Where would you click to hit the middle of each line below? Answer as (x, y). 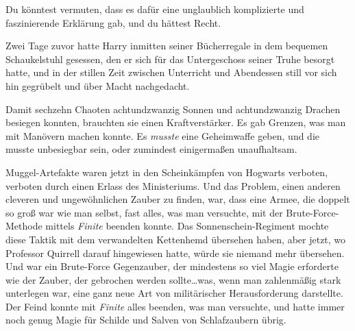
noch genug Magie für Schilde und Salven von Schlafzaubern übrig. (146, 320)
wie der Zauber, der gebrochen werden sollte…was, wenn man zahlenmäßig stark (173, 279)
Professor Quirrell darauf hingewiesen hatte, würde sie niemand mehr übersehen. (175, 253)
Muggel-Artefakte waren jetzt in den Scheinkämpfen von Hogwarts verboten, (167, 172)
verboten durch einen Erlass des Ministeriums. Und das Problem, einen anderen (173, 185)
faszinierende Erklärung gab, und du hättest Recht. (113, 22)
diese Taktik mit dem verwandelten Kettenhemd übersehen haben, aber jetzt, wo (176, 239)
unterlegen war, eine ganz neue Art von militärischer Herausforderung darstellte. (174, 293)
